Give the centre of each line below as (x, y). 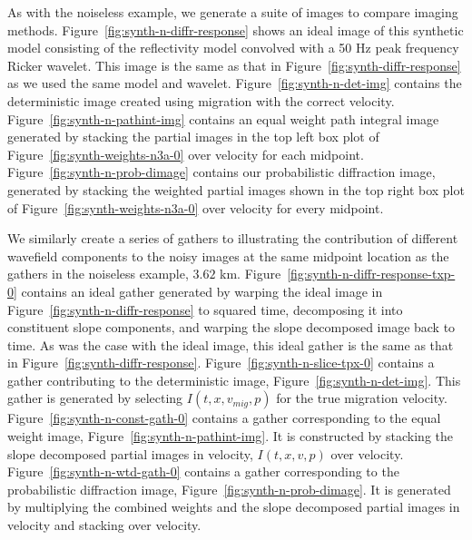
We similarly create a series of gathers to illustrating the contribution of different (233, 238)
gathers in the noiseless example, (98, 274)
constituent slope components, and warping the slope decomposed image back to (231, 327)
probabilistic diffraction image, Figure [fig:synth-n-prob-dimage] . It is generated (229, 489)
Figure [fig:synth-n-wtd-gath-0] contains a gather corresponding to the (203, 471)
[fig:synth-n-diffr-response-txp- (371, 274)
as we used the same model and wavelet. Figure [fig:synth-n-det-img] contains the (235, 83)
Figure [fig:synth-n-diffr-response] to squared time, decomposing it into (205, 309)
